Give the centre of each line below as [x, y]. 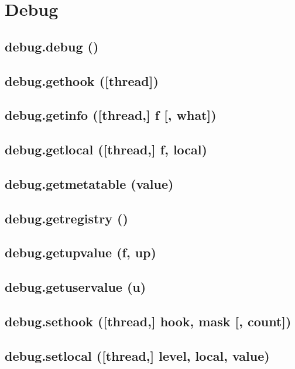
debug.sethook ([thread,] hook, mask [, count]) [148, 321]
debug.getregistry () [66, 218]
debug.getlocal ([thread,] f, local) [106, 149]
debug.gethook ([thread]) [82, 80]
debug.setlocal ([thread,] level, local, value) [137, 355]
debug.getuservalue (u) [76, 287]
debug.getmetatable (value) [89, 183]
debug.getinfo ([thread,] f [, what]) [111, 115]
